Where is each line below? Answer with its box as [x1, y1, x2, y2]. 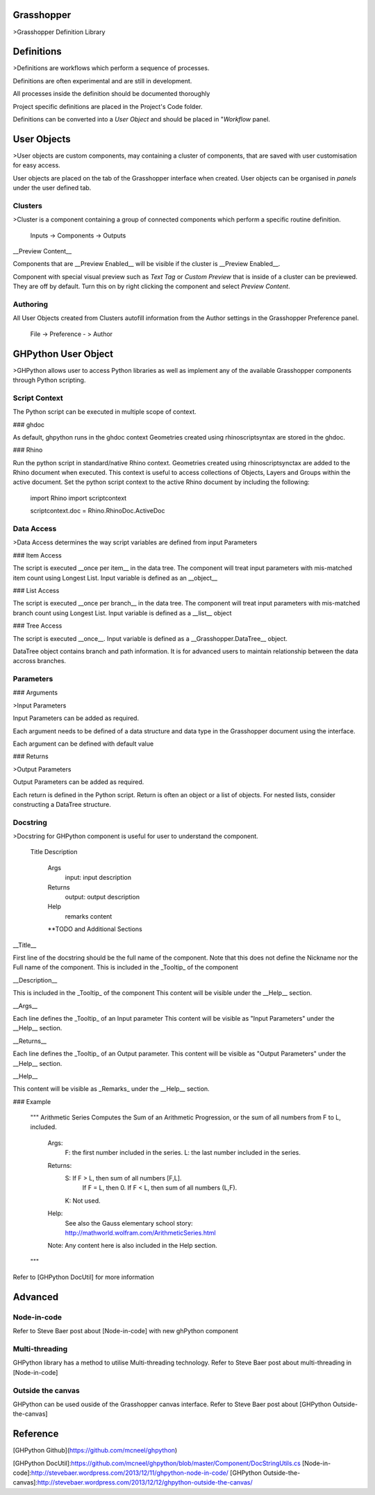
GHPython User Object [12, 348, 114, 360]
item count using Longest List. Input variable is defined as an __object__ [12, 574, 218, 582]
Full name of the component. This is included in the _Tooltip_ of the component [12, 963, 239, 971]
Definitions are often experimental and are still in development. [12, 76, 192, 85]
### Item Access [12, 551, 62, 559]
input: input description [65, 874, 132, 882]
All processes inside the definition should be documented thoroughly [12, 90, 210, 98]
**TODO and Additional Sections [47, 925, 142, 933]
